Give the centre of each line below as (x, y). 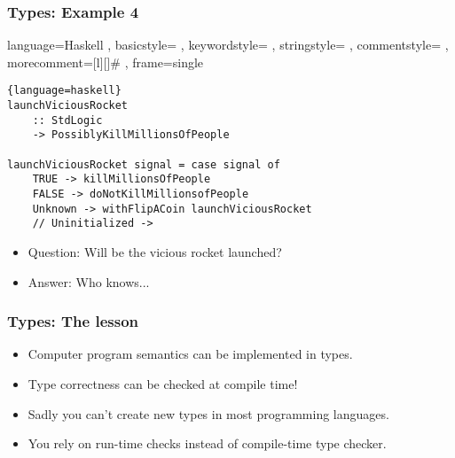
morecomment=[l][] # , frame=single (106, 62)
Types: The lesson (73, 321)
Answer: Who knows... (89, 281)
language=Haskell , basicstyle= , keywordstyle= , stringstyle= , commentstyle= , (228, 45)
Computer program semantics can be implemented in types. (190, 354)
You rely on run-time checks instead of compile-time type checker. (207, 443)
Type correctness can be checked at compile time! (163, 383)
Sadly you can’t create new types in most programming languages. (208, 413)
